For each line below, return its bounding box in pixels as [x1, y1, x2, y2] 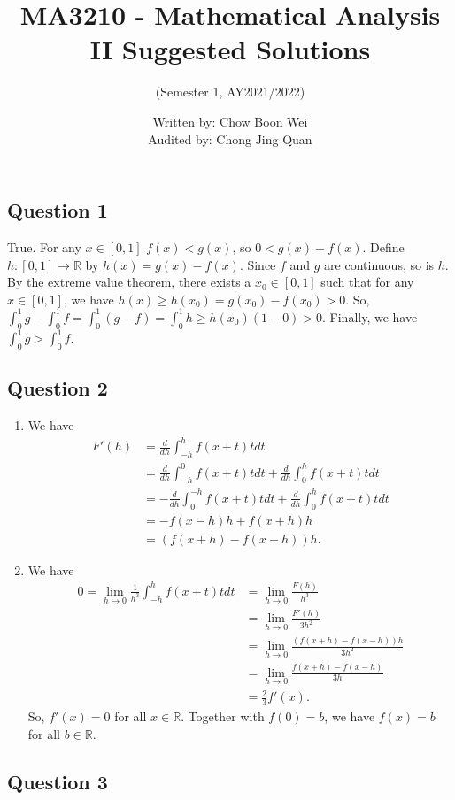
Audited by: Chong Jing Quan [148, 129, 312, 148]
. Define [362, 237, 405, 256]
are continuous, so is [324, 255, 435, 273]
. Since [239, 255, 276, 273]
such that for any [320, 273, 414, 291]
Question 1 [7, 196, 108, 224]
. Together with [181, 707, 265, 726]
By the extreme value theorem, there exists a [7, 273, 251, 291]
